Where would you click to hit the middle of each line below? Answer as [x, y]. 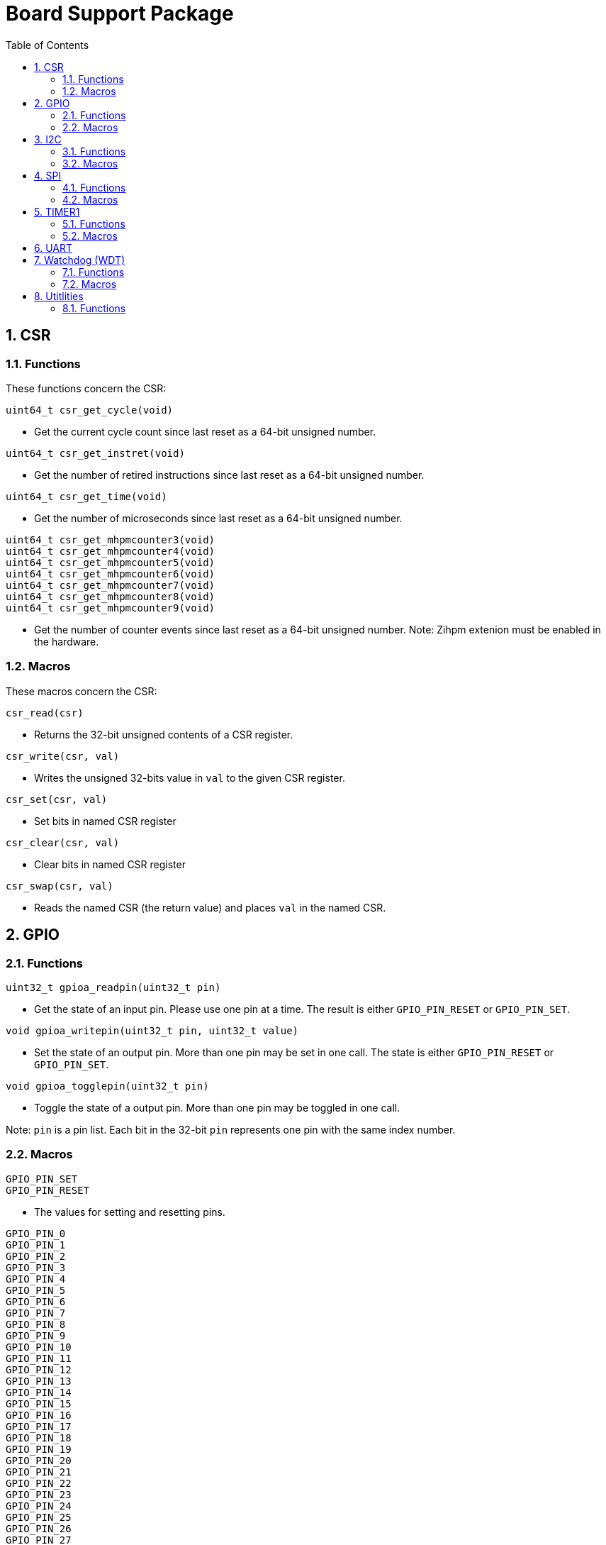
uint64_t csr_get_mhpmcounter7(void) [111, 585]
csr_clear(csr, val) [63, 842]
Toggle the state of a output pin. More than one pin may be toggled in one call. [217, 1107]
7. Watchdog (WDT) [80, 260]
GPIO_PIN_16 [39, 1415]
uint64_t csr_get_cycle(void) [90, 410]
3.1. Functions [94, 151]
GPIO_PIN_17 [39, 1426]
